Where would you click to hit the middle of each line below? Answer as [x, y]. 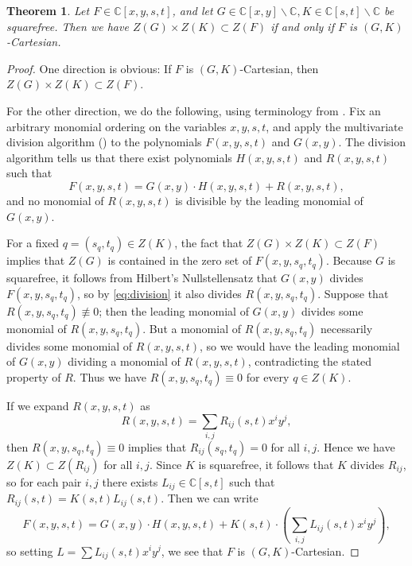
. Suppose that [353, 293]
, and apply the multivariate [334, 126]
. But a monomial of [192, 328]
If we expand [38, 405]
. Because [349, 260]
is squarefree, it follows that [266, 464]
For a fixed [33, 243]
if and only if [302, 26]
